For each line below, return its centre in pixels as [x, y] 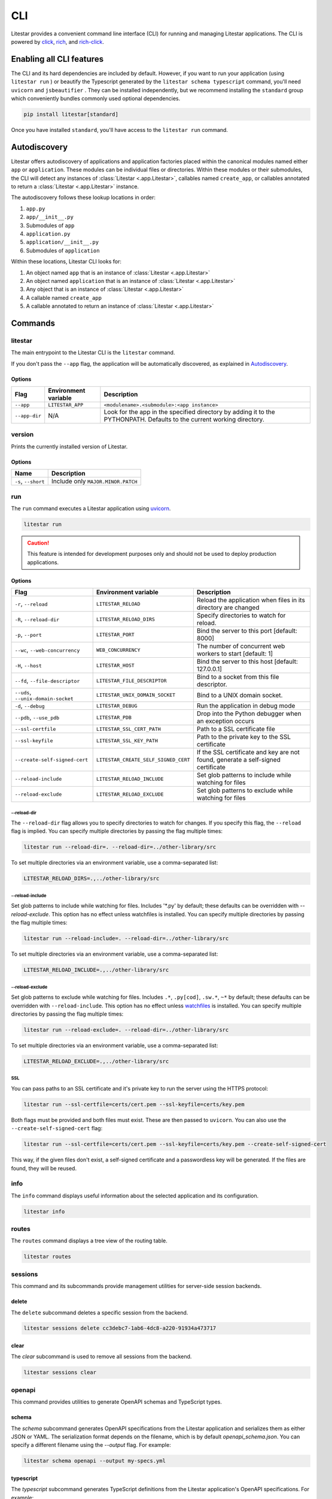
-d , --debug [30, 706]
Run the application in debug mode [246, 706]
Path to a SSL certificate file [236, 729]
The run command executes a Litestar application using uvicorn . [91, 508]
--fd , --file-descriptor [47, 681]
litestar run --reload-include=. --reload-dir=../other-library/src [126, 939]
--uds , [23, 693]
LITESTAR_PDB [114, 717]
